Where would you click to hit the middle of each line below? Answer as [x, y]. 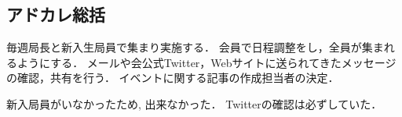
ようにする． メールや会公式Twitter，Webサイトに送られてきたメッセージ [206, 62]
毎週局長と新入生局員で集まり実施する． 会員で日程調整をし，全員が [184, 47]
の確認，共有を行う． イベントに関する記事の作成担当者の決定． [173, 78]
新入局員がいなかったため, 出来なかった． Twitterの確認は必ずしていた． [194, 103]
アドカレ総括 [56, 14]
